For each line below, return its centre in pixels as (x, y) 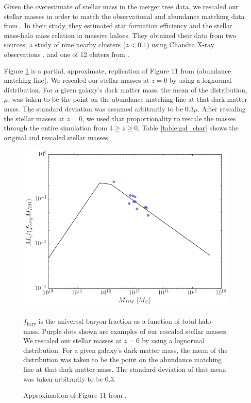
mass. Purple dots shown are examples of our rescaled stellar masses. (126, 331)
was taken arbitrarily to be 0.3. (70, 378)
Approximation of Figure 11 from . (75, 395)
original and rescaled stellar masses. (57, 137)
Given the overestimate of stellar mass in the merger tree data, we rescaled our (121, 6)
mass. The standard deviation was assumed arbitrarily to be (93, 108)
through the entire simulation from (56, 128)
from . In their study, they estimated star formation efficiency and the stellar (118, 26)
